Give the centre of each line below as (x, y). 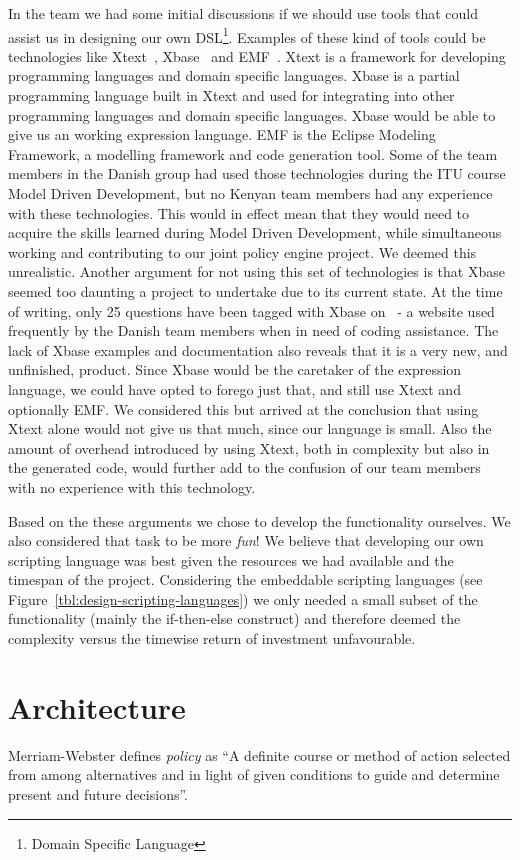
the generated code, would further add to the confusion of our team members (244, 467)
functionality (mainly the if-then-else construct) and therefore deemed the (234, 618)
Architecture (97, 706)
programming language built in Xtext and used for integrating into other (231, 95)
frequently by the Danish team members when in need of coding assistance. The (253, 330)
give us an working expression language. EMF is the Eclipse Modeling (222, 134)
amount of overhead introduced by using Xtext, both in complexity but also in (249, 447)
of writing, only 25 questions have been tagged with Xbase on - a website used (251, 310)
